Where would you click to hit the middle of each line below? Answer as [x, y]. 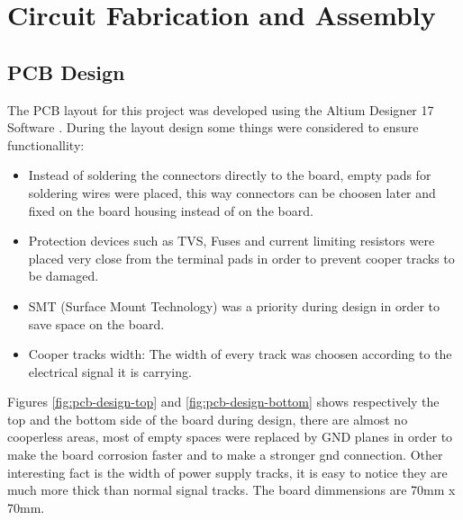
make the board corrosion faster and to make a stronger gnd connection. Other [225, 455]
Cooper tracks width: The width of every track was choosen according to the [240, 354]
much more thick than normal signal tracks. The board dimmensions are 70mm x [231, 490]
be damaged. [64, 276]
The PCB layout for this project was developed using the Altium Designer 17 [221, 109]
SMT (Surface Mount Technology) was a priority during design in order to [234, 305]
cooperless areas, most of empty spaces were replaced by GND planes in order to [230, 437]
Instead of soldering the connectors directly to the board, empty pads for [230, 175]
